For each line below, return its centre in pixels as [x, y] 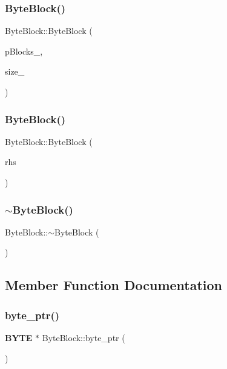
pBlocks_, [24, 51]
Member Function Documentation [114, 285]
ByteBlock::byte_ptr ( [84, 337]
